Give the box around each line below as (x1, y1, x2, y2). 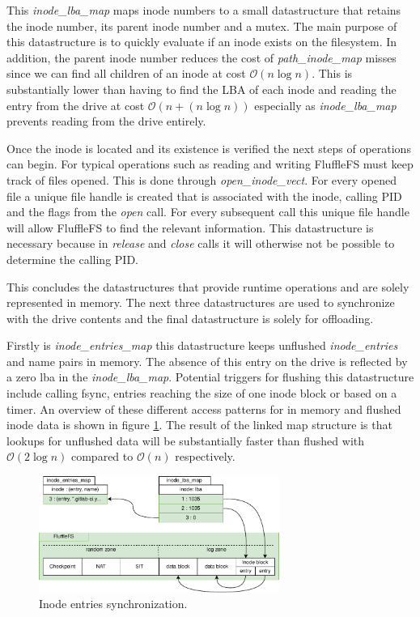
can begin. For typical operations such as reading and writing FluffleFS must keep (6, 155, 414, 172)
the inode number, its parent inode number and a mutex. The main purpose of (6, 17, 397, 34)
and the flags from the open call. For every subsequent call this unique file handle (6, 203, 409, 220)
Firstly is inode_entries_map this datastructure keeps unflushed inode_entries (6, 337, 398, 354)
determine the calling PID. (6, 250, 138, 267)
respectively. (175, 448, 235, 465)
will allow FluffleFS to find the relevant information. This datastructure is (6, 219, 374, 236)
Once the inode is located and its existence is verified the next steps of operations (6, 139, 411, 156)
